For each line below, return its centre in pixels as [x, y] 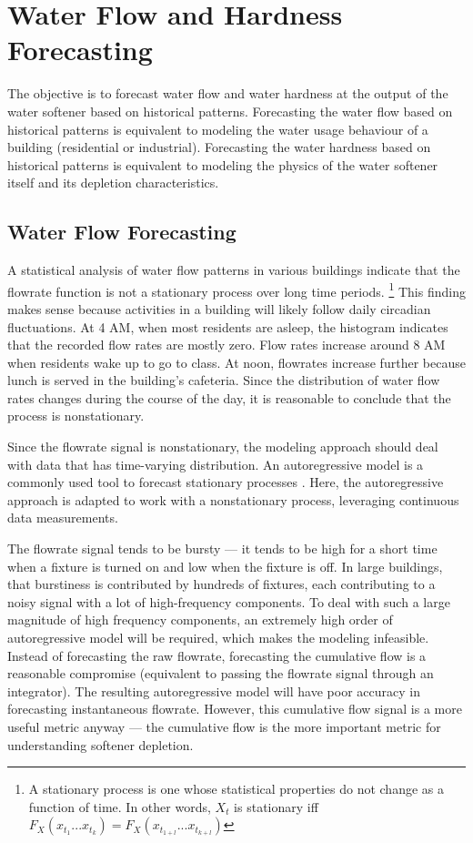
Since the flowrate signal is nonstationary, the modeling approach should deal [223, 447]
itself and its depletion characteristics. [113, 183]
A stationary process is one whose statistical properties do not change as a [236, 789]
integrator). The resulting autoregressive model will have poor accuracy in [214, 691]
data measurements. [63, 518]
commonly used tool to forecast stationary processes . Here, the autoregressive [226, 482]
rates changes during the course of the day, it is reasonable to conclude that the [229, 397]
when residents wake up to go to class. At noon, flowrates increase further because [236, 362]
